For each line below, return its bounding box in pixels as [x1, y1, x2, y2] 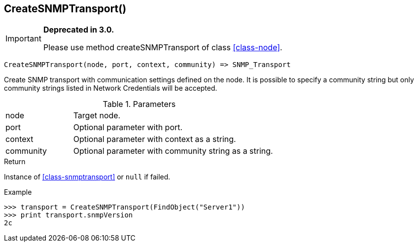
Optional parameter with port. [73, 122, 183, 133]
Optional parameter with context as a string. [73, 134, 236, 144]
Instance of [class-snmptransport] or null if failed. [4, 173, 171, 181]
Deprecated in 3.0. [43, 25, 114, 35]
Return [4, 157, 26, 166]
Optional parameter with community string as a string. [73, 146, 273, 156]
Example [4, 188, 32, 197]
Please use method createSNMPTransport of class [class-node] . [43, 42, 282, 53]
